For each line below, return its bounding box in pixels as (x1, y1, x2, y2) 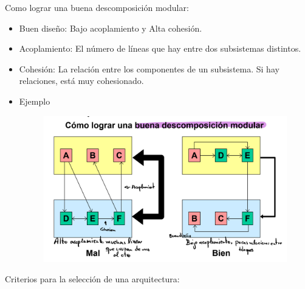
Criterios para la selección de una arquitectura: (5, 273, 180, 285)
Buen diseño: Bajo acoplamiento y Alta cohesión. (19, 21, 202, 34)
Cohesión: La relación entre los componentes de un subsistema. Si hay (19, 62, 279, 75)
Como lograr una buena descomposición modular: (5, 1, 189, 13)
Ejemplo (19, 94, 50, 107)
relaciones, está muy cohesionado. (19, 74, 144, 87)
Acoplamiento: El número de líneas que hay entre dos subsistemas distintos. (19, 42, 301, 55)
